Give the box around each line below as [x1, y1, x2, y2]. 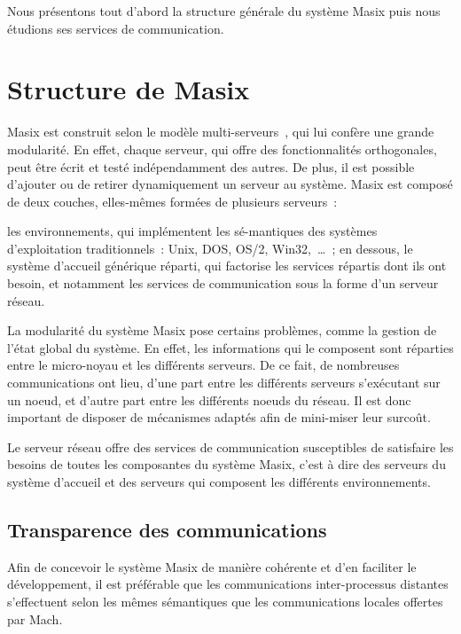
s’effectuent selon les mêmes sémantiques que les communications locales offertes [7, 591, 443, 610]
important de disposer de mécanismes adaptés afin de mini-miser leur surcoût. [7, 408, 431, 427]
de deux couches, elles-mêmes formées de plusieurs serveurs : [7, 192, 338, 210]
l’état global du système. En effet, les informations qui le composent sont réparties [7, 338, 454, 356]
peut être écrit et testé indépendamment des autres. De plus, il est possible [7, 157, 415, 176]
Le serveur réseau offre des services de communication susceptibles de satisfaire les [7, 437, 454, 456]
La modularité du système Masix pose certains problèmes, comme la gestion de [7, 321, 437, 340]
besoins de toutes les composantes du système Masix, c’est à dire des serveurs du [7, 455, 446, 474]
